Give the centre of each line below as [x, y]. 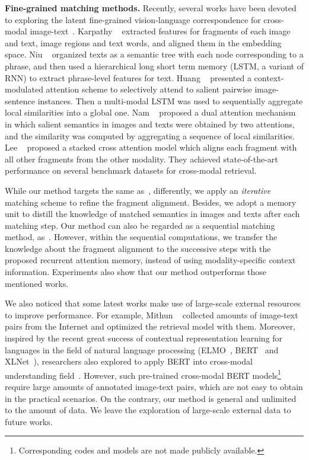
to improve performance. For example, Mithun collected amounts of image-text [152, 314]
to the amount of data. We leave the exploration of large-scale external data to [148, 410]
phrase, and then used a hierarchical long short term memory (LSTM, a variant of [154, 66]
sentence [20, 100]
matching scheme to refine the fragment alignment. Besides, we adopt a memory [151, 202]
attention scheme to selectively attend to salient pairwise [149, 89]
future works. [29, 421]
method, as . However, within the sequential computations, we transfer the [141, 237]
